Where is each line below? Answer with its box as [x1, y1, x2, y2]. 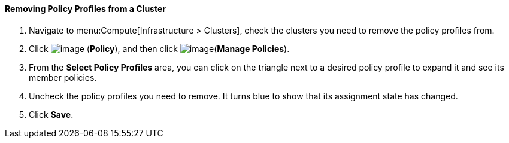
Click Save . [29, 109, 74, 120]
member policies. [29, 72, 97, 83]
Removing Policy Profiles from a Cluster [5, 4, 166, 14]
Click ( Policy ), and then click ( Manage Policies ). [29, 43, 290, 54]
